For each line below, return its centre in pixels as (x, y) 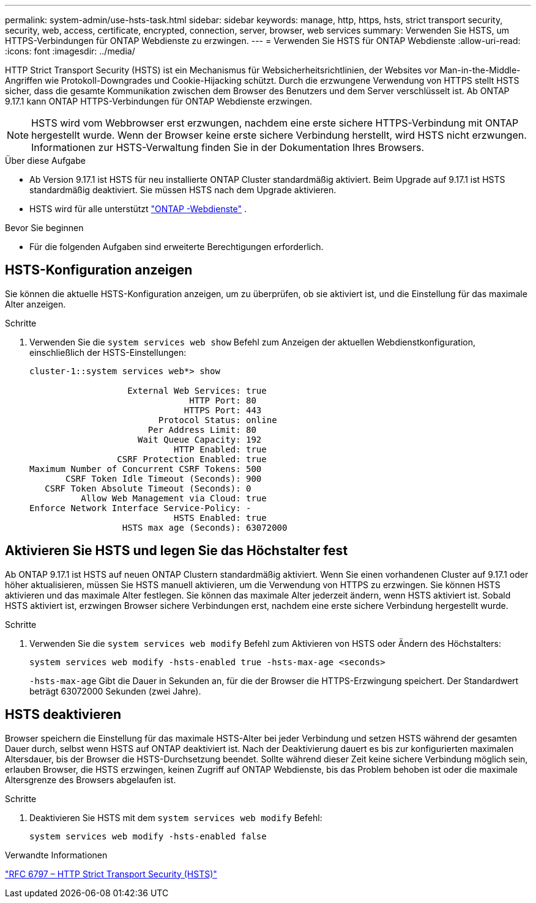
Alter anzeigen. (35, 304)
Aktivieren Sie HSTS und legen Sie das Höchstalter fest (177, 551)
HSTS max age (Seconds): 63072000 (205, 527)
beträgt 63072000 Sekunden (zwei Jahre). (115, 691)
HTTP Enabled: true (220, 449)
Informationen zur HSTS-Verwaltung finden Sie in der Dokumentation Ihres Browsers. (228, 147)
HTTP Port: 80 (223, 400)
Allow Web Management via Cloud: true (174, 498)
